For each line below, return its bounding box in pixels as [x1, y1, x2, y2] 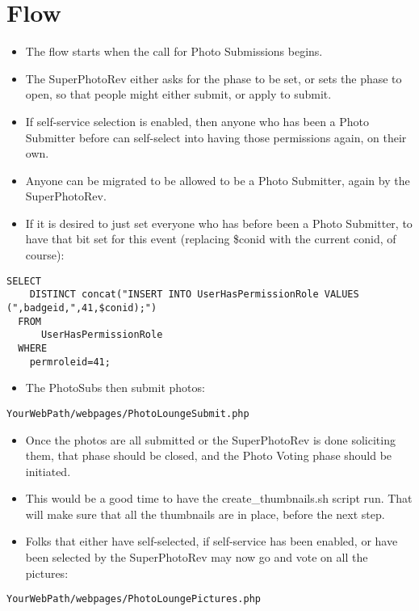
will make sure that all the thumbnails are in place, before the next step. [25, 505, 385, 522]
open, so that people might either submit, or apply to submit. [25, 86, 332, 103]
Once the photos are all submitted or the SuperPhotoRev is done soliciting [25, 431, 396, 448]
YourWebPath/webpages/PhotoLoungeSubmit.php [6, 407, 249, 419]
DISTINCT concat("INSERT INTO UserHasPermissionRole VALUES [29, 289, 359, 301]
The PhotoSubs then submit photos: [25, 379, 205, 396]
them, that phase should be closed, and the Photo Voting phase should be [25, 447, 392, 464]
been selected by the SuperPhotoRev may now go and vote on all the [25, 549, 368, 566]
